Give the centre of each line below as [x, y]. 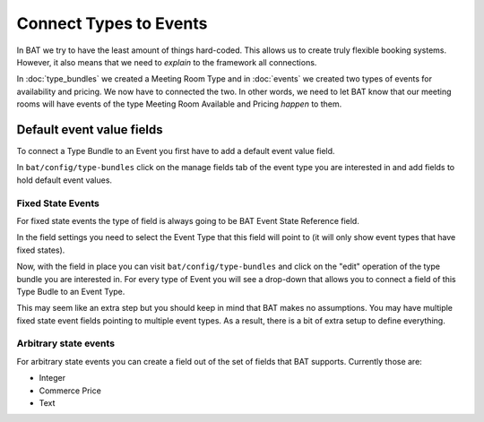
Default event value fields [90, 129]
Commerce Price [70, 391]
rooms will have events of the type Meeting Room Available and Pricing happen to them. [179, 104]
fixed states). [41, 250]
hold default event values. [64, 180]
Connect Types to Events [112, 23]
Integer [52, 378]
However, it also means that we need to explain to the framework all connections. [167, 62]
